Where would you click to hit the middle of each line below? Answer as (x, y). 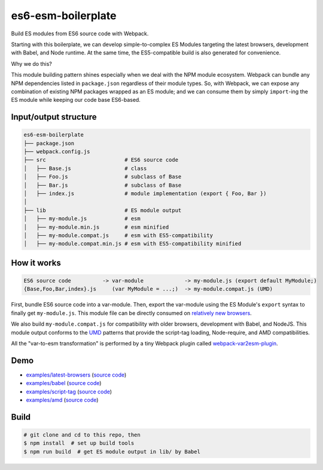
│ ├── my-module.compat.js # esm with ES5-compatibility (118, 235)
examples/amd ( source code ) (62, 400)
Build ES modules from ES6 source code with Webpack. (80, 34)
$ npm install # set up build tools (79, 443)
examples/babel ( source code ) (64, 383)
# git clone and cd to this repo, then (82, 435)
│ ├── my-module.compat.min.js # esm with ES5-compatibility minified (132, 244)
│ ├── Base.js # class (85, 168)
